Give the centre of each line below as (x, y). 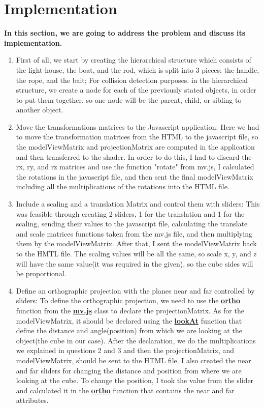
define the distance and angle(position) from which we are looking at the (129, 330)
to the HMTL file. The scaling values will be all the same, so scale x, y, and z (136, 253)
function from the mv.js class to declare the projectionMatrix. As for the (130, 310)
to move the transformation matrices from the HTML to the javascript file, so (137, 137)
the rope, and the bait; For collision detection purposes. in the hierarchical (132, 80)
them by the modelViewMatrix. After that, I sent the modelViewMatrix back (136, 243)
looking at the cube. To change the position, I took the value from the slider (135, 380)
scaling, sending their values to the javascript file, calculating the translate (132, 224)
